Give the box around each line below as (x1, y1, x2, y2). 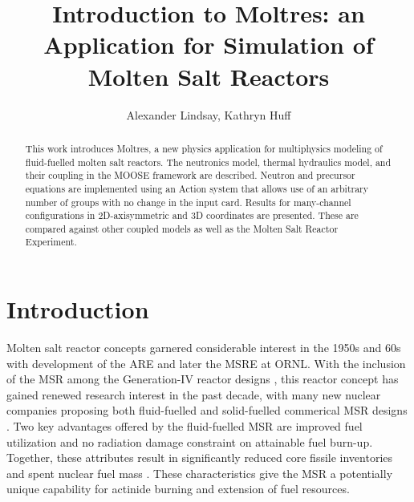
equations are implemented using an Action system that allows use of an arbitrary (25, 181, 369, 195)
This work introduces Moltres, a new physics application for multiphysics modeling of (25, 141, 383, 155)
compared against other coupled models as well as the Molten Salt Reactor (25, 221, 339, 235)
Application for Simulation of (43, 28, 374, 61)
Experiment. (25, 235, 77, 249)
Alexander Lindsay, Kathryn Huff (126, 106, 291, 123)
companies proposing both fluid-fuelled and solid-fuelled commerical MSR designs (6, 402, 408, 419)
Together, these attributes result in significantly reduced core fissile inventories (6, 449, 393, 466)
